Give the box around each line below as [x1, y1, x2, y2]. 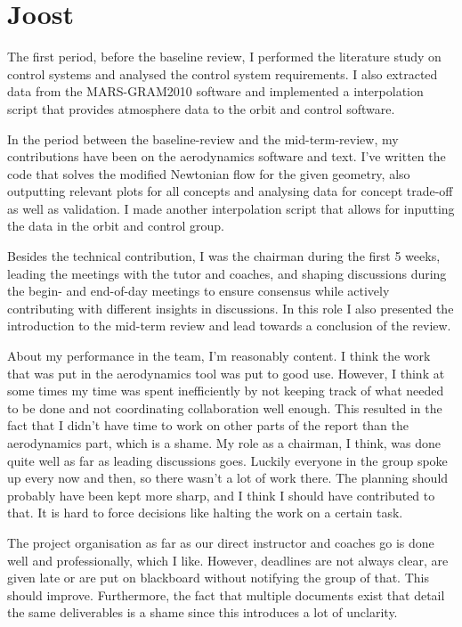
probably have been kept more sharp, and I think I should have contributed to [7, 485, 435, 504]
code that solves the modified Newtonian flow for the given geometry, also [7, 164, 410, 183]
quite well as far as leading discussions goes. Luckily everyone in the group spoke [7, 451, 448, 469]
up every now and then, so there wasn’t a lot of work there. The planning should [7, 468, 449, 487]
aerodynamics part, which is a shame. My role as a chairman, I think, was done [7, 434, 442, 452]
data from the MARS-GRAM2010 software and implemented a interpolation [7, 82, 424, 101]
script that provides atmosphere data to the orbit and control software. [7, 99, 395, 118]
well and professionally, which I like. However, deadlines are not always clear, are [7, 550, 449, 569]
